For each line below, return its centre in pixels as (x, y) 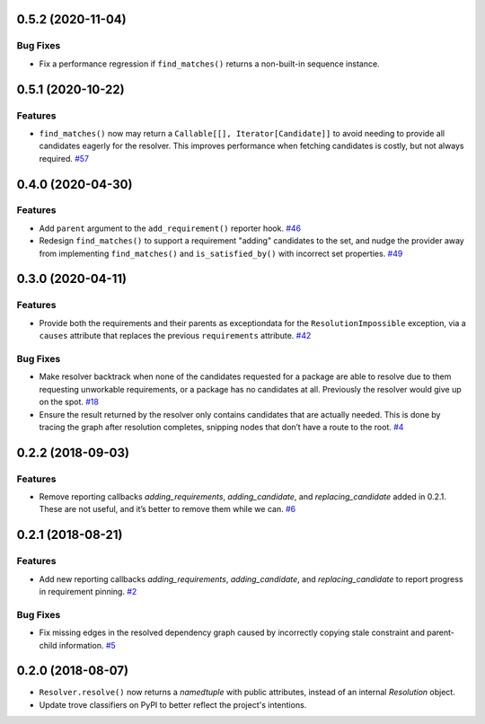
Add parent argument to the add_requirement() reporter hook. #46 (170, 228)
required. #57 (64, 158)
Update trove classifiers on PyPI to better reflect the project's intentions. (173, 704)
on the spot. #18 (69, 402)
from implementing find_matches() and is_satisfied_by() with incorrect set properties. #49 (221, 253)
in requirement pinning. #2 (88, 591)
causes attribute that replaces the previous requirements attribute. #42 (175, 336)
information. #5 (87, 645)
